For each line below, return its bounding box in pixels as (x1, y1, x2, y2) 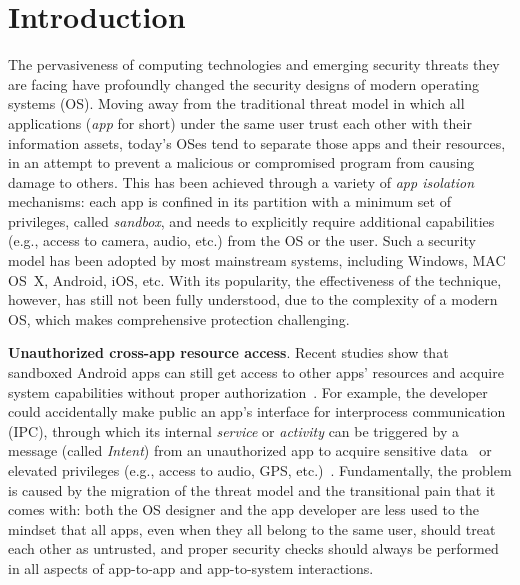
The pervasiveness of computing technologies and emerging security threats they (8, 54, 500, 75)
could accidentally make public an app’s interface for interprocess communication (8, 401, 506, 422)
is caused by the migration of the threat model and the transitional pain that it (8, 479, 496, 500)
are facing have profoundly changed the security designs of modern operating (8, 73, 480, 94)
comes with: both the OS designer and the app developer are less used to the (8, 499, 480, 520)
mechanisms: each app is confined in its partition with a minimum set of (8, 191, 451, 212)
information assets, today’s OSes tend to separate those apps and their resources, (8, 132, 506, 153)
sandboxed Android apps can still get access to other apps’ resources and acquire (8, 362, 504, 383)
